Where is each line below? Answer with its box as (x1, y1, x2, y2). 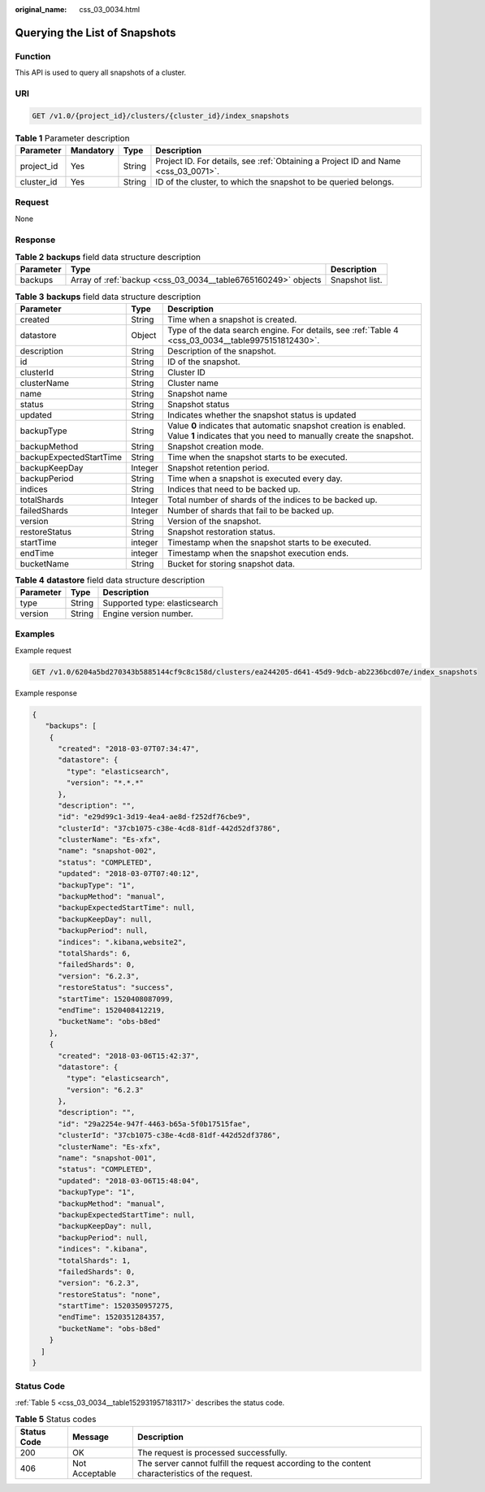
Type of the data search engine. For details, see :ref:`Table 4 (167, 324, 399, 336)
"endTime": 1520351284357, (58, 1312, 166, 1322)
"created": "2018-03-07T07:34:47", (58, 744, 200, 753)
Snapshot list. (330, 275, 383, 286)
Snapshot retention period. (167, 462, 270, 473)
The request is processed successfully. (136, 1446, 288, 1458)
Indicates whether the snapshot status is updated (167, 409, 357, 420)
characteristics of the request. (136, 1468, 253, 1479)
